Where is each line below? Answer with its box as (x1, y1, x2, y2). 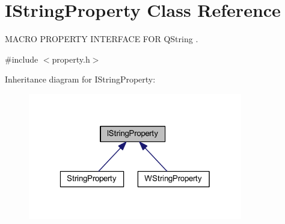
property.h (52, 52, 90, 65)
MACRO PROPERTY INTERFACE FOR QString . (5, 33, 198, 45)
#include (5, 52, 38, 65)
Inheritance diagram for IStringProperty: (5, 73, 156, 86)
